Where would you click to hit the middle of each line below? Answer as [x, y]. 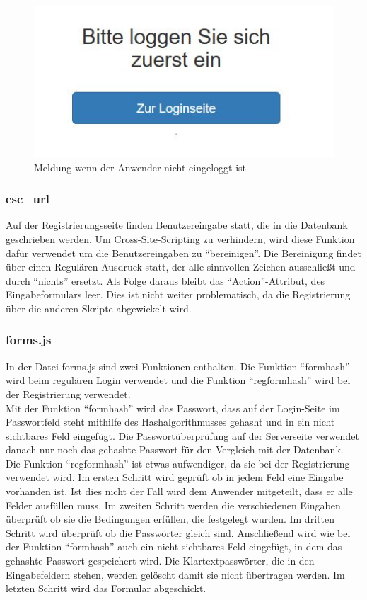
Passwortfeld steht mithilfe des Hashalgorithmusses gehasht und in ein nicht [170, 422]
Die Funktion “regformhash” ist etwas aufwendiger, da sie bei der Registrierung [178, 463]
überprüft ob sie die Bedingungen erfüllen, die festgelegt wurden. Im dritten [170, 519]
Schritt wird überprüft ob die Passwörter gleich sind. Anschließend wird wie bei [178, 532]
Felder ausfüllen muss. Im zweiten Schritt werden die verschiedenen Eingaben [173, 505]
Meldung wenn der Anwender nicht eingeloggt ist [140, 167]
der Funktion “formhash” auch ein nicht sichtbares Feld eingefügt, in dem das [174, 547]
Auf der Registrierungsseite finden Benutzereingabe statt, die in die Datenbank [177, 225]
